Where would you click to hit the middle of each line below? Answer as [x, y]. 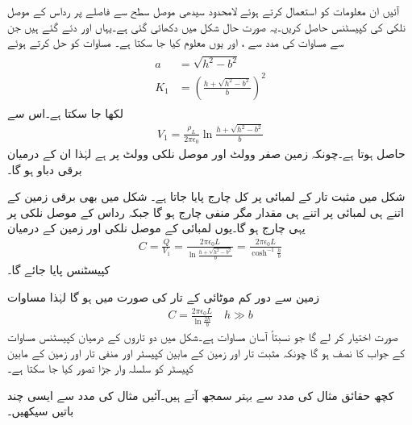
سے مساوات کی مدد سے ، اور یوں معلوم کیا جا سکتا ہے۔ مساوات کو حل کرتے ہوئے [176, 42]
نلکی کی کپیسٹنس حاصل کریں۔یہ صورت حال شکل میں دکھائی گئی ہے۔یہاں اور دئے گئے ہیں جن [206, 26]
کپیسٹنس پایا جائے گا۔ [59, 270]
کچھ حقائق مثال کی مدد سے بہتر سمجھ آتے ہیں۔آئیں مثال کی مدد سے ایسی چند [201, 395]
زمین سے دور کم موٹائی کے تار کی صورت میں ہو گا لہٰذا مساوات [164, 297]
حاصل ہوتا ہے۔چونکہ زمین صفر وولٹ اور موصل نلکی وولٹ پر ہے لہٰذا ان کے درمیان [206, 153]
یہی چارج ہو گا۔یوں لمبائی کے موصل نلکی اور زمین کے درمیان [156, 228]
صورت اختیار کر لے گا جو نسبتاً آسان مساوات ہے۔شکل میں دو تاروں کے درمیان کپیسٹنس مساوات [203, 336]
